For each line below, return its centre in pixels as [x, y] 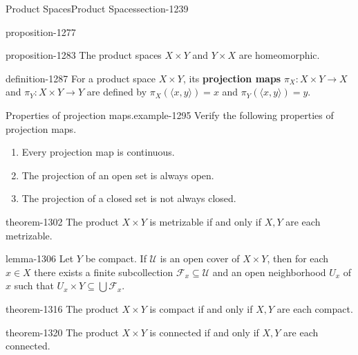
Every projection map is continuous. [98, 152]
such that [34, 285]
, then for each [298, 258]
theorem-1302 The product [62, 221]
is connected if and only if [204, 332]
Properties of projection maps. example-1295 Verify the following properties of [170, 115]
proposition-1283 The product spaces [84, 55]
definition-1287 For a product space [81, 78]
